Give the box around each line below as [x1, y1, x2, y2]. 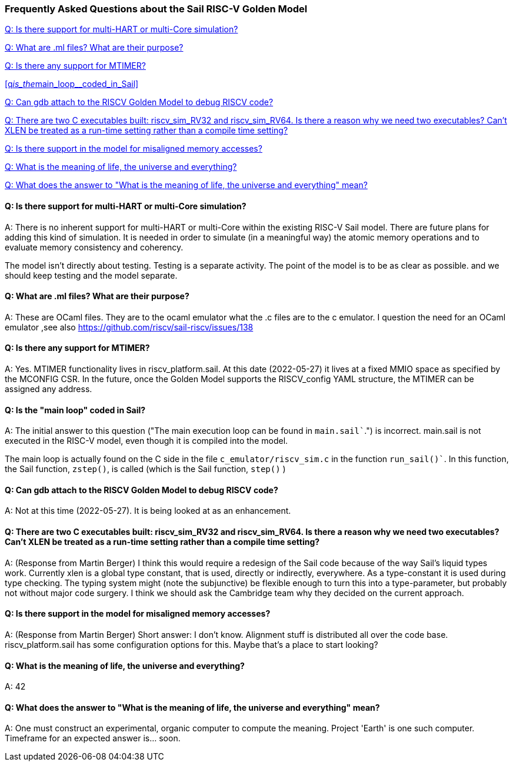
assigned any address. [5, 384, 92, 394]
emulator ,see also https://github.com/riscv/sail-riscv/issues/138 [5, 322, 254, 332]
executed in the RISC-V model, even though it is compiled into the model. [5, 436, 288, 446]
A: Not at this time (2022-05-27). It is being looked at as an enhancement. [5, 506, 291, 516]
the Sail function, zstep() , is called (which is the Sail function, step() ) [5, 464, 286, 474]
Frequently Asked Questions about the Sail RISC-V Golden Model [5, 3, 308, 15]
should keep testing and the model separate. [5, 270, 178, 280]
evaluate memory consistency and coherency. [5, 242, 184, 252]
